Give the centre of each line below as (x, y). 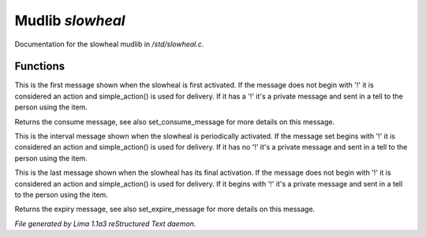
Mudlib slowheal (70, 20)
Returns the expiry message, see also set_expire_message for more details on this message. (165, 209)
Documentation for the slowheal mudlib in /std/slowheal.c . (109, 44)
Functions (40, 67)
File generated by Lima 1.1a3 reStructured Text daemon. (105, 224)
